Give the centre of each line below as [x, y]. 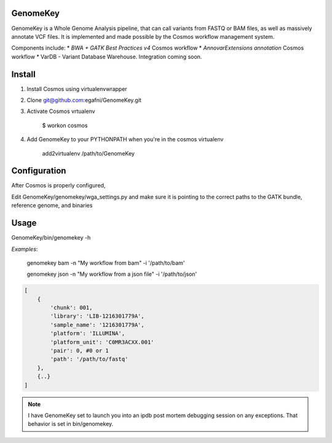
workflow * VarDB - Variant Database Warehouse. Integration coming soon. [107, 57]
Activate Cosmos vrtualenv [61, 111]
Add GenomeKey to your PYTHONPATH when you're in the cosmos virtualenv [125, 139]
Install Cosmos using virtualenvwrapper [77, 88]
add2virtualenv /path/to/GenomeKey [89, 153]
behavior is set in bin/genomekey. [71, 424]
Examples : [25, 249]
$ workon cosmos [65, 125]
